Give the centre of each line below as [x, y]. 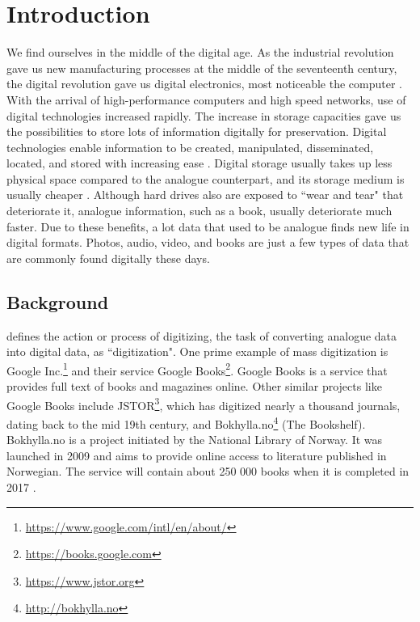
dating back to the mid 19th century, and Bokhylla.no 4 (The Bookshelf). [186, 422]
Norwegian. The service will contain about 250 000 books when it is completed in [208, 471]
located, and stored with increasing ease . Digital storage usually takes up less [199, 163]
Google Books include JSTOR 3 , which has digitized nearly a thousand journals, [204, 404]
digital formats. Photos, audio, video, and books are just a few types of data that [208, 242]
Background [58, 301]
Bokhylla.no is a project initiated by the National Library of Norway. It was [195, 440]
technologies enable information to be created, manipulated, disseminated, [190, 147]
